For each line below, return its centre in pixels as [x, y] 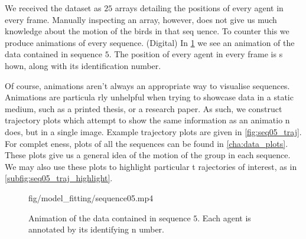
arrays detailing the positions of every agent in [199, 8]
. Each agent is [224, 217]
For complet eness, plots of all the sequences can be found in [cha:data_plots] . [147, 143]
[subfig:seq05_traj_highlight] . [59, 178]
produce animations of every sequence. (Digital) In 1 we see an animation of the [150, 42]
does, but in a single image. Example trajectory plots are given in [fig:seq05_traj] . [153, 131]
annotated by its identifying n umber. [96, 229]
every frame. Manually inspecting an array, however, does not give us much [141, 19]
